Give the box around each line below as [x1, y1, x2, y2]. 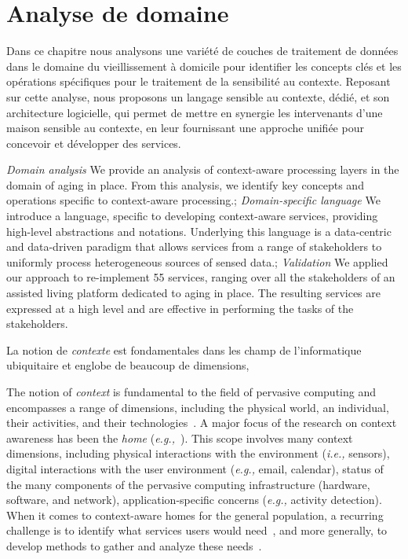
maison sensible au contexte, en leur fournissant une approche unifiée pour [6, 120, 364, 136]
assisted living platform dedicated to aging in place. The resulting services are [6, 285, 381, 301]
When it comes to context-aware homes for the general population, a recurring [6, 506, 384, 523]
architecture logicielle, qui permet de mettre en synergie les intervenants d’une [6, 104, 383, 120]
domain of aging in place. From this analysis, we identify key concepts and [6, 176, 364, 193]
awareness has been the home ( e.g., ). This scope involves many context [6, 429, 353, 446]
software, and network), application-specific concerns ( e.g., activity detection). [6, 491, 382, 508]
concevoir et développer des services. [6, 134, 181, 151]
